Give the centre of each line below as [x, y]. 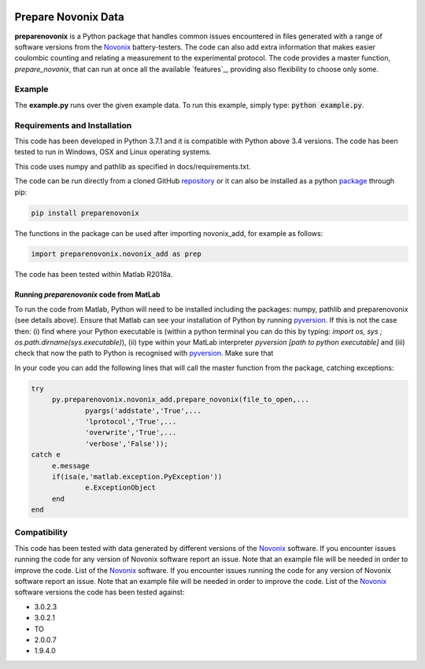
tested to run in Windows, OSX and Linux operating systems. [113, 152]
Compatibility [41, 533]
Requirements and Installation [73, 125]
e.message [70, 466]
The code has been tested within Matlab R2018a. [94, 275]
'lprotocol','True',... [131, 421]
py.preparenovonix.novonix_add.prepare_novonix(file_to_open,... [181, 400]
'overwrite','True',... [131, 432]
